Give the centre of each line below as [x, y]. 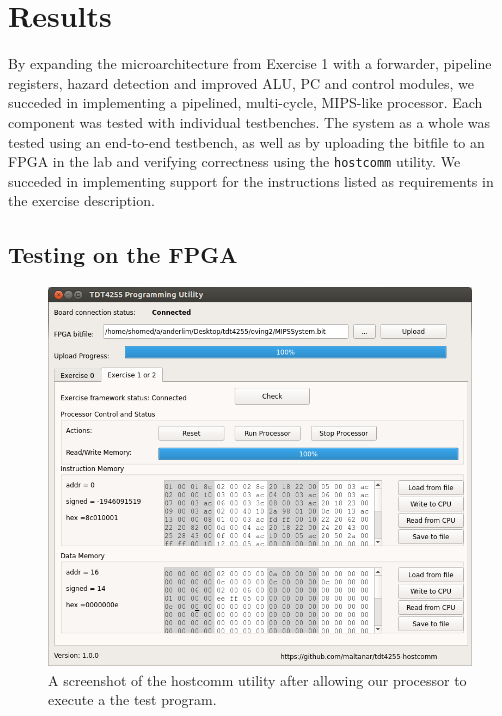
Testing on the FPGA [123, 254]
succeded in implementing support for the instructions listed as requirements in [251, 180]
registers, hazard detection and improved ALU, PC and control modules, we [241, 82]
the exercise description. [81, 200]
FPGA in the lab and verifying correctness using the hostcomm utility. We [234, 161]
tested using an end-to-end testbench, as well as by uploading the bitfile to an [246, 141]
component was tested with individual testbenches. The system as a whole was [249, 121]
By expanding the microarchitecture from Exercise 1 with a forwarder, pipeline [250, 63]
